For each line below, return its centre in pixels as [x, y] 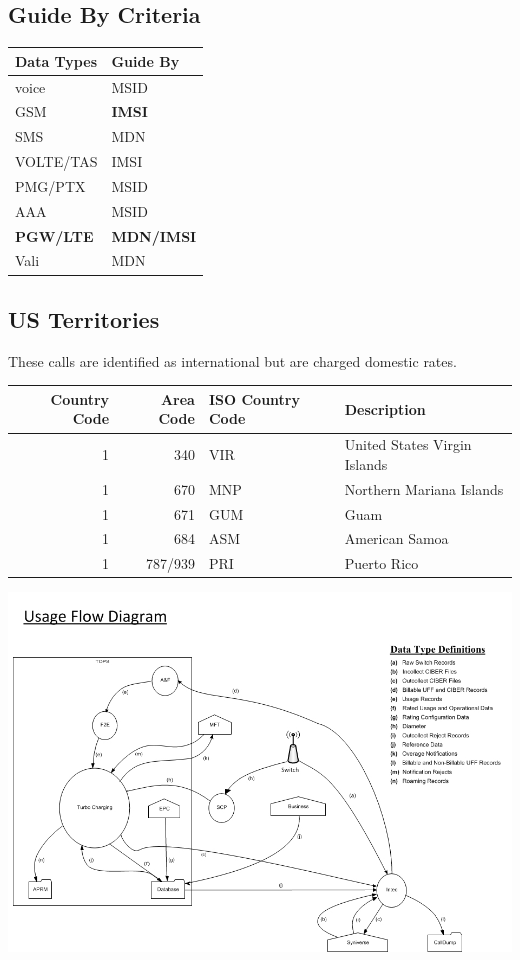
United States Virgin [408, 444]
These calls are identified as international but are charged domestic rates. [232, 360]
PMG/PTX [50, 185]
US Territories [84, 318]
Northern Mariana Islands [424, 488]
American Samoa [396, 538]
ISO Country [254, 398]
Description [385, 408]
